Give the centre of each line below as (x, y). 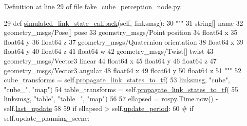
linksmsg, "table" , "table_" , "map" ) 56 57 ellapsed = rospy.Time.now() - (111, 99)
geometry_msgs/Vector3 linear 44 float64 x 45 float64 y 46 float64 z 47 (110, 60)
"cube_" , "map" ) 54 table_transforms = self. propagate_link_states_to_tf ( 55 (121, 89)
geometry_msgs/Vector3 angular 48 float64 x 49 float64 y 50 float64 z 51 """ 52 (123, 70)
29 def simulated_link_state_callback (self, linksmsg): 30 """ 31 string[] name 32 (123, 23)
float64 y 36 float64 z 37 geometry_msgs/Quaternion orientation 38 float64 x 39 (124, 41)
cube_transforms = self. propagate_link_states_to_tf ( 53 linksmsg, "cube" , (117, 80)
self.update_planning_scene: (47, 118)
